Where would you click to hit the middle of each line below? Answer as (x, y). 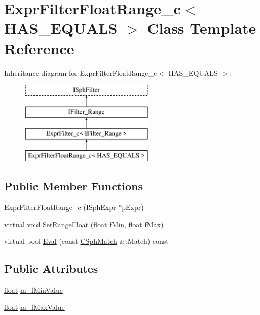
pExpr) (133, 207)
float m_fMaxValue (34, 307)
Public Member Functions (73, 186)
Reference (39, 48)
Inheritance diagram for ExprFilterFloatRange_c (81, 72)
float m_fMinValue (33, 290)
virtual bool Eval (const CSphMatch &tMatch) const (86, 241)
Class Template (202, 28)
